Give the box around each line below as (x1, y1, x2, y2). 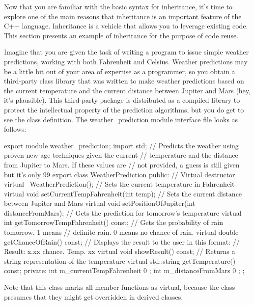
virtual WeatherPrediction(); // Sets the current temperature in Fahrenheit (4, 179, 235, 189)
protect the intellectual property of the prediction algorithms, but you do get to (4, 104, 244, 114)
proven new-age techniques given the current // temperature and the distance (4, 150, 238, 160)
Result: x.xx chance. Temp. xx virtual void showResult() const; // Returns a (4, 246, 235, 256)
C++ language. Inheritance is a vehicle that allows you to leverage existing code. (4, 21, 248, 31)
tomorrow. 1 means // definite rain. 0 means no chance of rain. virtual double (4, 227, 239, 237)
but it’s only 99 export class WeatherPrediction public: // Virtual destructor (4, 169, 235, 179)
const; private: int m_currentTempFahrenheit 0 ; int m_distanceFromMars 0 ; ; (4, 265, 245, 276)
